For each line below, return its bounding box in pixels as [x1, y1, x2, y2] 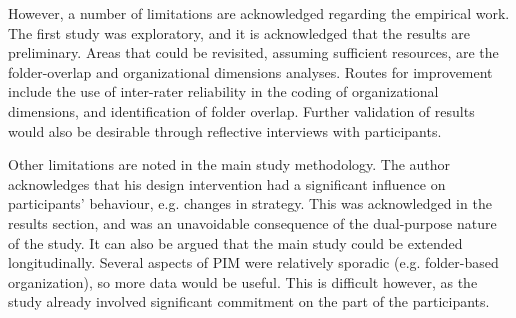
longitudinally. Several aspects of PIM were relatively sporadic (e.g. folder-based [8, 252, 499, 273]
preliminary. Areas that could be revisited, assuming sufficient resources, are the [8, 42, 499, 63]
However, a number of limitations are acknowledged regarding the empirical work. [8, 3, 510, 23]
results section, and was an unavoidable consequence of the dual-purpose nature [8, 212, 497, 233]
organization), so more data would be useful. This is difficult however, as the [8, 271, 478, 292]
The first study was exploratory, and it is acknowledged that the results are [8, 22, 470, 43]
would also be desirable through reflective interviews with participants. [8, 120, 442, 141]
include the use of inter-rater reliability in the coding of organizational [8, 81, 439, 102]
